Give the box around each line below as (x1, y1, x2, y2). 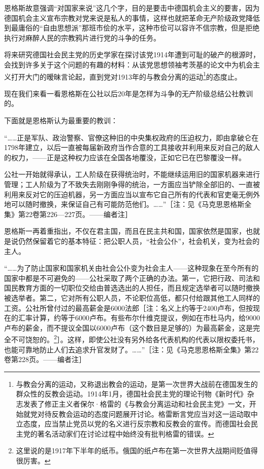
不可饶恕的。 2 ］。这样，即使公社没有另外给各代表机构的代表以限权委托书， (11, 333, 259, 344)
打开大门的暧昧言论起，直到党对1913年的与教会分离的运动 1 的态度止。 (11, 69, 242, 82)
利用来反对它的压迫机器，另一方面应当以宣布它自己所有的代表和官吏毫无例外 (4, 189, 260, 199)
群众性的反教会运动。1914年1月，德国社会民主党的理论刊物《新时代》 (16, 388, 247, 399)
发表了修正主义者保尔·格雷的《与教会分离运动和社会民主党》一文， (23, 398, 249, 409)
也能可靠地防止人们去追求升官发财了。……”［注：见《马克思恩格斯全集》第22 (4, 344, 259, 354)
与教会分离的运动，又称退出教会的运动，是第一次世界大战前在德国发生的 (16, 378, 258, 389)
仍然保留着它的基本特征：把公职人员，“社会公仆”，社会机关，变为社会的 (18, 235, 260, 246)
